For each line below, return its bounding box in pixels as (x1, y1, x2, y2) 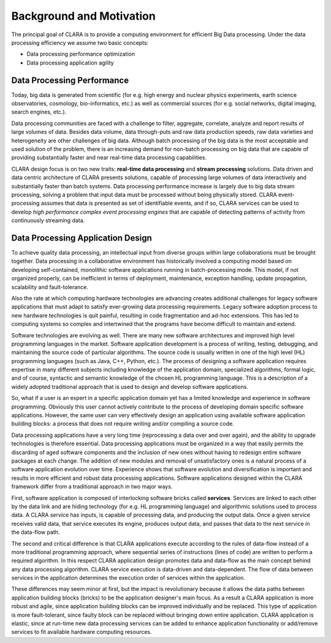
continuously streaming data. (11, 217, 85, 224)
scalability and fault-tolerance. (11, 283, 89, 291)
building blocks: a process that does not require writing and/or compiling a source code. (11, 420, 234, 428)
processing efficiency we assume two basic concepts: (11, 39, 149, 46)
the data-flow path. (11, 528, 60, 536)
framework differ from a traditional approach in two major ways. (11, 483, 173, 490)
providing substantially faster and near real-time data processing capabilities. (11, 154, 207, 161)
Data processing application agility (26, 59, 115, 66)
